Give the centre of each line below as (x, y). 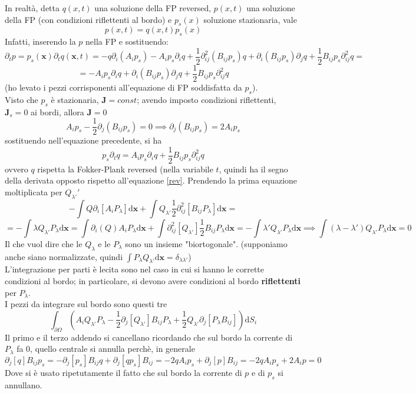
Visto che (22, 99)
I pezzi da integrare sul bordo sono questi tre (86, 304)
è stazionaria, (75, 99)
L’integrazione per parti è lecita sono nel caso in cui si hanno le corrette (135, 269)
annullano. (24, 384)
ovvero (16, 169)
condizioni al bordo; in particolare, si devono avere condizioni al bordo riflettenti (153, 280)
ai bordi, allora (57, 111)
